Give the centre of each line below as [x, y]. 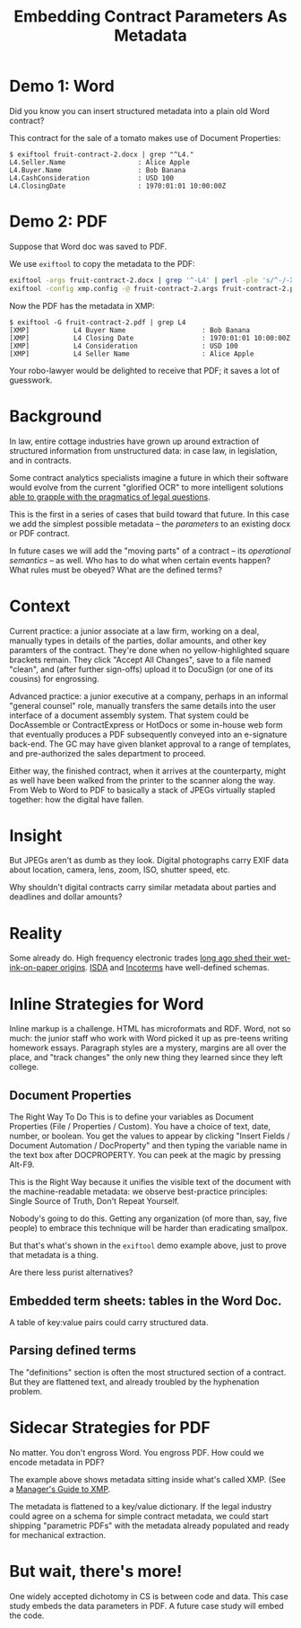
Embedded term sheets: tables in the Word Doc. [146, 1301]
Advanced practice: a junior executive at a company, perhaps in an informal [149, 696]
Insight [36, 835]
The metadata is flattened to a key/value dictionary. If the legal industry [141, 1506]
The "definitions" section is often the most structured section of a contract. [148, 1372]
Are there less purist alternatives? [71, 1272]
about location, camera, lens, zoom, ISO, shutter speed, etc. [120, 870]
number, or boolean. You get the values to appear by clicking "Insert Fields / [150, 1136]
